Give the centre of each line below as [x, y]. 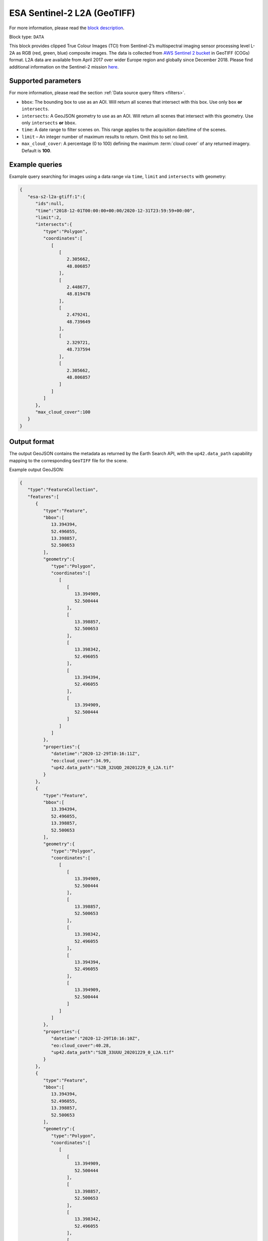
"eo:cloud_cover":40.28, [81, 1045]
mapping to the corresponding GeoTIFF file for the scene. [69, 460]
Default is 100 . [36, 150]
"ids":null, [50, 204]
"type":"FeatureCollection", [63, 490]
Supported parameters [45, 81]
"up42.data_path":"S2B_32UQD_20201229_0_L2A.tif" [112, 767]
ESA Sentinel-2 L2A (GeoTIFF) [72, 13]
